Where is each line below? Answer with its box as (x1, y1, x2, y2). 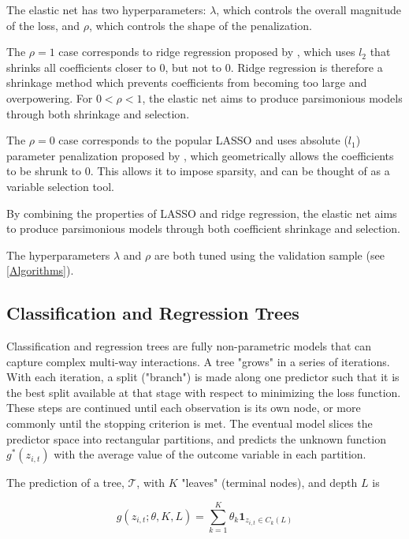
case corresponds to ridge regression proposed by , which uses (58, 43, 355, 60)
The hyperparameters (6, 246, 110, 263)
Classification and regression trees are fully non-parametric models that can (6, 338, 372, 354)
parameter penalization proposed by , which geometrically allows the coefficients (6, 147, 394, 163)
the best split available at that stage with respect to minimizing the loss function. (6, 384, 401, 400)
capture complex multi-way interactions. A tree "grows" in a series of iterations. (6, 353, 390, 369)
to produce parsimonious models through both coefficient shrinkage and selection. (6, 220, 400, 237)
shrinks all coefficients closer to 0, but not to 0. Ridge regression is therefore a (6, 58, 383, 75)
